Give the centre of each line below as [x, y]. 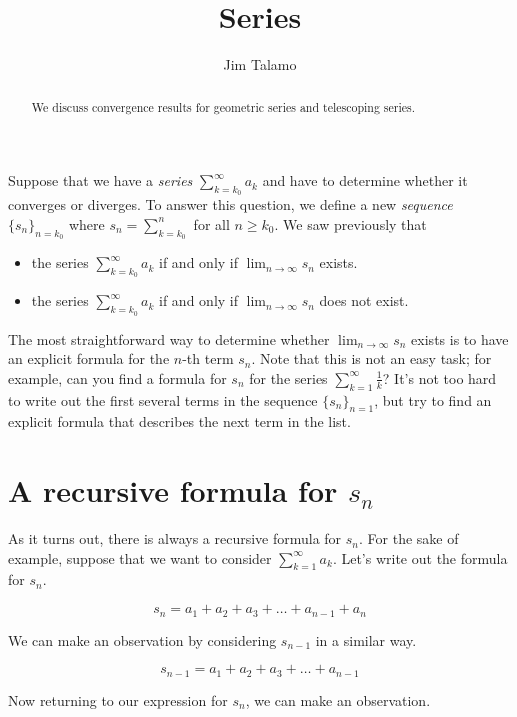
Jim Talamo [260, 64]
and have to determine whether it [365, 180]
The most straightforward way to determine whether [169, 338]
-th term [208, 358]
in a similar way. [366, 639]
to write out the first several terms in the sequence [163, 399]
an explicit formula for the [89, 358]
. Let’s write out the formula [420, 557]
